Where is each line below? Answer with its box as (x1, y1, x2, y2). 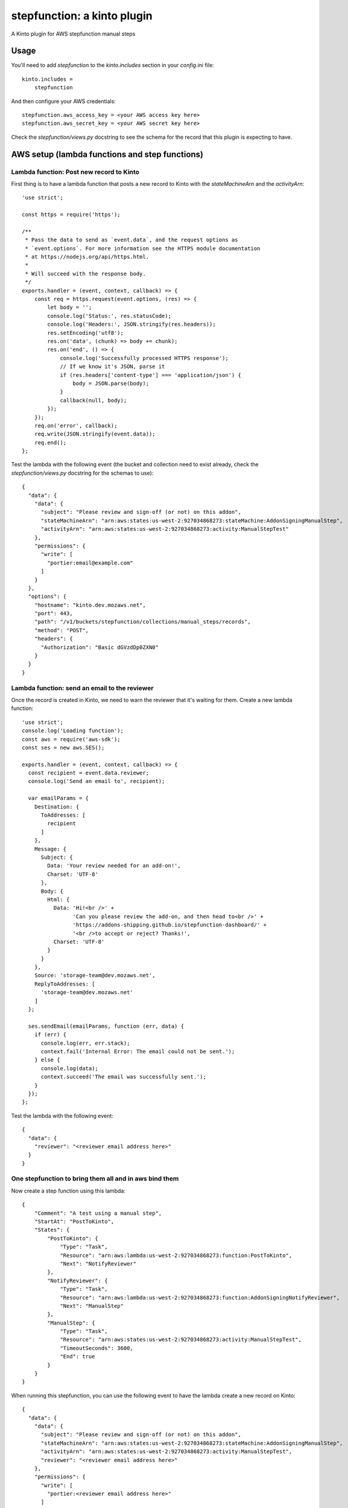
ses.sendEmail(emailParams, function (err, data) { (28, 1022, 184, 1030)
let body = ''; (47, 304, 92, 311)
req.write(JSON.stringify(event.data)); (34, 431, 156, 437)
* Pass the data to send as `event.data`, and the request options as (25, 236, 238, 244)
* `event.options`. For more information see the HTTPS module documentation (25, 245, 261, 252)
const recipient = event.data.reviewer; (28, 770, 150, 776)
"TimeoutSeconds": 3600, (60, 1345, 134, 1351)
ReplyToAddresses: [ (34, 980, 95, 987)
